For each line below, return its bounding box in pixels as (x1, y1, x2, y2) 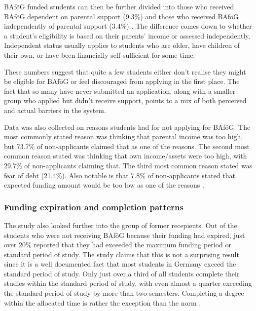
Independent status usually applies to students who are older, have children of (4, 40, 240, 50)
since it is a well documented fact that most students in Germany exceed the (4, 259, 236, 269)
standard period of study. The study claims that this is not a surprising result (4, 249, 239, 259)
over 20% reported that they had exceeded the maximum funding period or (4, 239, 232, 250)
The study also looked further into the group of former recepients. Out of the (4, 220, 237, 230)
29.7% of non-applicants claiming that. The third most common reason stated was (4, 160, 253, 170)
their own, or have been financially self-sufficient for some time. (4, 49, 195, 60)
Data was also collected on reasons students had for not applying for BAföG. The (4, 121, 251, 132)
